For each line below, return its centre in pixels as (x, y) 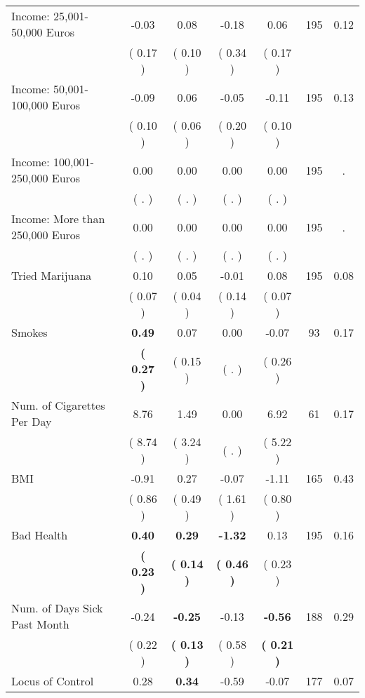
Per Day (32, 421)
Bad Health (40, 535)
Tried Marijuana (52, 275)
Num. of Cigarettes (58, 405)
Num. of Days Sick (57, 608)
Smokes (29, 332)
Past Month (40, 624)
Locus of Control (53, 681)
